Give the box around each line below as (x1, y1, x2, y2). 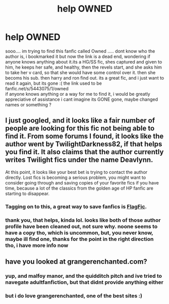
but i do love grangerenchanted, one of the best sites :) (5, 292, 143, 299)
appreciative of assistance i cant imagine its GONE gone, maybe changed (5, 96, 158, 102)
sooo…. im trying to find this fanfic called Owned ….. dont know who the (5, 48, 155, 54)
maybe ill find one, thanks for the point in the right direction (5, 235, 154, 242)
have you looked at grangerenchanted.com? (5, 257, 147, 266)
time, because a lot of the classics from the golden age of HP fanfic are (5, 185, 154, 191)
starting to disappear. (5, 190, 49, 197)
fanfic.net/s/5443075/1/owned (5, 85, 69, 91)
